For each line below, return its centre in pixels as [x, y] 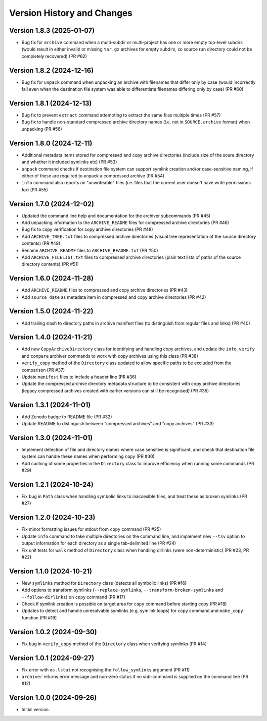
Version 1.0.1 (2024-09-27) [52, 658]
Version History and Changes [71, 13]
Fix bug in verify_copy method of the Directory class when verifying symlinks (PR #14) [114, 644]
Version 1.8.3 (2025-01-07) [52, 30]
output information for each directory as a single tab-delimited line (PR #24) [99, 543]
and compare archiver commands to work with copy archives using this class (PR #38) [110, 356]
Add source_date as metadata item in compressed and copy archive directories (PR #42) [114, 297]
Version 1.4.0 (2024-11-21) [51, 337]
